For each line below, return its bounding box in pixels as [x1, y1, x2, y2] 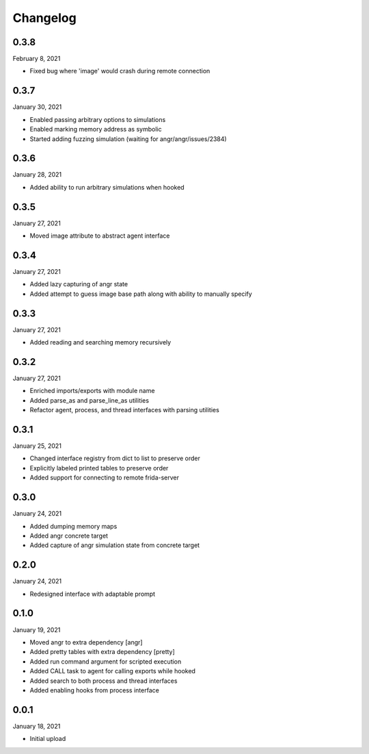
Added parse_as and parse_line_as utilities [29, 396, 150, 404]
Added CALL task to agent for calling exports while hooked [29, 667, 196, 675]
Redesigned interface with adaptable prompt [29, 590, 156, 598]
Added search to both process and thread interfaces [29, 677, 178, 685]
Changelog [12, 10, 77, 25]
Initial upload [29, 735, 66, 743]
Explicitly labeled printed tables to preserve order [29, 464, 169, 472]
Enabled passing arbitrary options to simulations [29, 115, 166, 123]
